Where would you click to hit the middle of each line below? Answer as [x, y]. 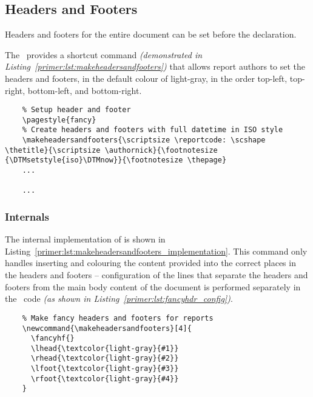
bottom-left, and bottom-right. [85, 90]
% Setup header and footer [76, 110]
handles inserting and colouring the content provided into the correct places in [150, 263]
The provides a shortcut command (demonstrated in [104, 54]
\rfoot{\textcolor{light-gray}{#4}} [105, 379]
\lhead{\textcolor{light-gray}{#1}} [105, 348]
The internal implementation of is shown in [85, 239]
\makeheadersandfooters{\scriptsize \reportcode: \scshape [144, 140]
